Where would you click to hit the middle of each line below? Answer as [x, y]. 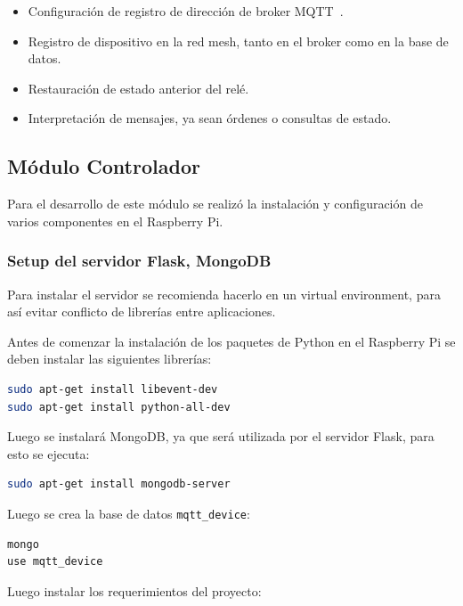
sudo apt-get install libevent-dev [113, 389]
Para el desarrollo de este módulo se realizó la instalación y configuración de [215, 204]
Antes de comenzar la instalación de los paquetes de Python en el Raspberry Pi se [231, 341]
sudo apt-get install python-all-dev [119, 407]
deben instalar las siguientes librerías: [110, 359]
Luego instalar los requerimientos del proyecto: [134, 590]
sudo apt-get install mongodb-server [119, 484]
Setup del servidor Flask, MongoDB [139, 261]
